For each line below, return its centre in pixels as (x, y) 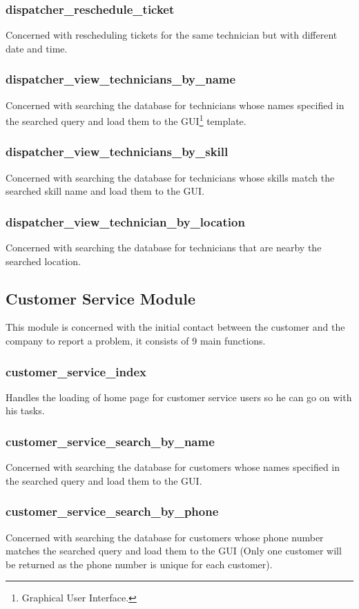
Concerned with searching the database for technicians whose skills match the (170, 177)
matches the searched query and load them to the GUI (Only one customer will (174, 551)
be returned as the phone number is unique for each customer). (139, 564)
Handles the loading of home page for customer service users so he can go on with (179, 397)
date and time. (37, 48)
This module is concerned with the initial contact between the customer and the (175, 327)
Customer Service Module (101, 298)
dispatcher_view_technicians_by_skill (117, 152)
